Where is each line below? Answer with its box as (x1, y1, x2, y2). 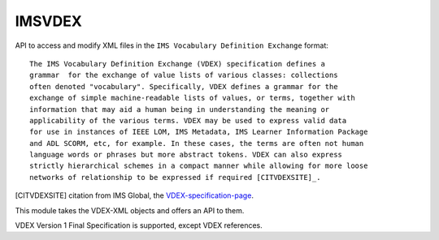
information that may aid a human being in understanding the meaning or (29, 105, 330, 114)
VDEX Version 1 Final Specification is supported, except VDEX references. (15, 221, 263, 230)
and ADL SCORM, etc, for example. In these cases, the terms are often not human (29, 139, 364, 148)
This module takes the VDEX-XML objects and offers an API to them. (15, 205, 245, 215)
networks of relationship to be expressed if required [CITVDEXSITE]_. (29, 173, 321, 182)
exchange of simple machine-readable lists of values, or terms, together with (29, 93, 355, 103)
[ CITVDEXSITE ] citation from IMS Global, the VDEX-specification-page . (15, 191, 254, 200)
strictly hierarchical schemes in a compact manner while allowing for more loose (29, 161, 368, 170)
